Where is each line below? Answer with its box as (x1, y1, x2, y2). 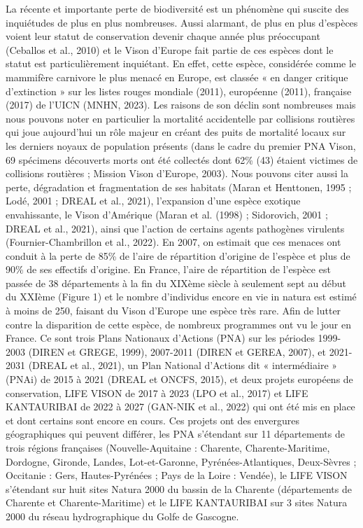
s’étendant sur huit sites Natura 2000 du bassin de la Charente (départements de (6, 481, 352, 496)
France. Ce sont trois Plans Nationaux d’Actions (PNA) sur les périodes (6, 331, 315, 345)
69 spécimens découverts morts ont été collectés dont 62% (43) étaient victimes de (6, 152, 358, 167)
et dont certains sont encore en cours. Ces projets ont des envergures (6, 412, 299, 427)
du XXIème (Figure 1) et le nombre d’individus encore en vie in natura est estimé (6, 289, 357, 304)
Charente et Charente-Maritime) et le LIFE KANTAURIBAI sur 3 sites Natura (6, 495, 348, 510)
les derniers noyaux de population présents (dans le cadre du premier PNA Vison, (6, 138, 356, 153)
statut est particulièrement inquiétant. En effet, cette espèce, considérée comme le (6, 56, 357, 71)
